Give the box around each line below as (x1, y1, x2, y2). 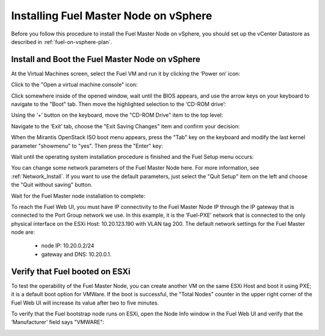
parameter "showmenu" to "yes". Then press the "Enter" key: (11, 142, 163, 149)
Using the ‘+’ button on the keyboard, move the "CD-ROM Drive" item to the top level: (11, 111, 223, 119)
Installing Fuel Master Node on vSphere (11, 9, 212, 22)
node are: (11, 229, 36, 236)
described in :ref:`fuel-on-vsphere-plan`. (11, 38, 113, 45)
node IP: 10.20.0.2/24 (41, 242, 94, 249)
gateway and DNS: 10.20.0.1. (41, 250, 111, 258)
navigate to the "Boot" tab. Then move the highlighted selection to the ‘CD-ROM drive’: (11, 101, 226, 108)
